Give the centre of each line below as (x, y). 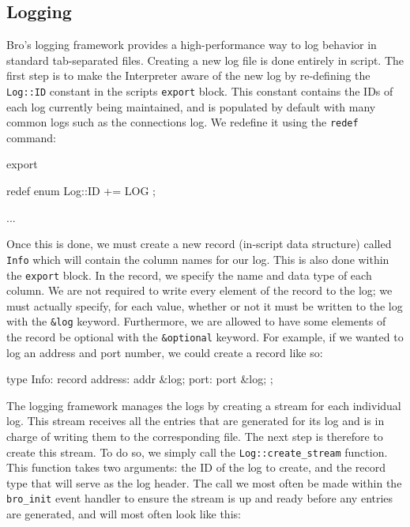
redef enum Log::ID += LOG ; (81, 191)
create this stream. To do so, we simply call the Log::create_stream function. (197, 452)
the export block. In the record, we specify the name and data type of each (189, 275)
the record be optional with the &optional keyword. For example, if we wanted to (205, 337)
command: (31, 137)
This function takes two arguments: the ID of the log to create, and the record (196, 467)
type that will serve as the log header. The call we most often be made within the (204, 482)
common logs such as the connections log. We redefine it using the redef (182, 122)
